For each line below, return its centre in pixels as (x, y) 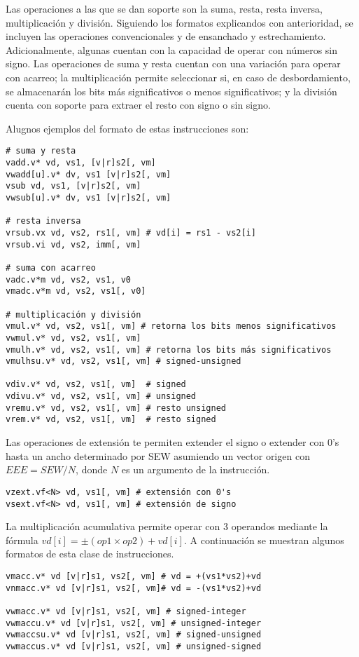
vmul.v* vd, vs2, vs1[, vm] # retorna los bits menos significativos (171, 326)
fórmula (22, 540)
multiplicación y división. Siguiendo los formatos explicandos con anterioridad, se (179, 22)
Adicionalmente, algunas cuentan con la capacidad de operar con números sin (172, 49)
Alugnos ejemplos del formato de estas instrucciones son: (127, 128)
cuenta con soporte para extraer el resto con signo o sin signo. (138, 105)
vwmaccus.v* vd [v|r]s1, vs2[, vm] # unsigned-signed (134, 646)
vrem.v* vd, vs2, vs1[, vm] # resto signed (111, 420)
